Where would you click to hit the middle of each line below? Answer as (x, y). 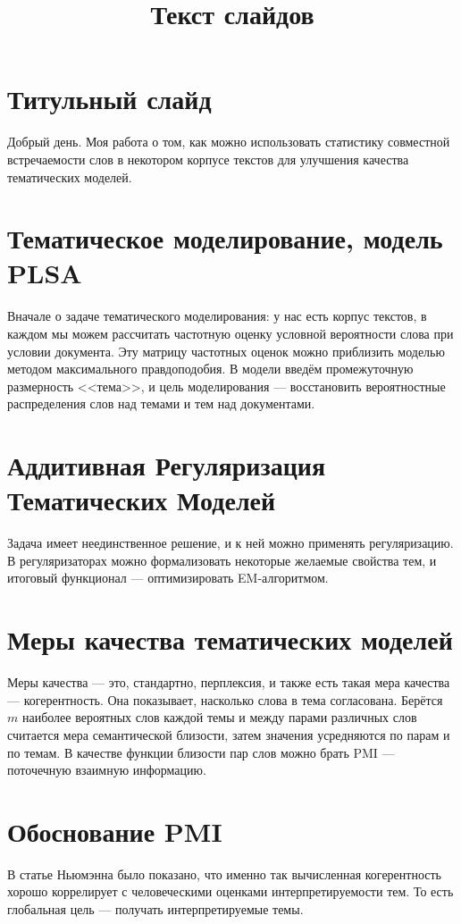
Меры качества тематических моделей (230, 639)
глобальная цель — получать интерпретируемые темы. (155, 909)
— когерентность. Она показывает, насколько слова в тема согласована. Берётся (225, 699)
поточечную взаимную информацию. (107, 770)
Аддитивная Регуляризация (167, 465)
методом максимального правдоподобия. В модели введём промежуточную (210, 369)
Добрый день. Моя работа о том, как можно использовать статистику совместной (229, 142)
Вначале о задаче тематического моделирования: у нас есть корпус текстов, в (217, 316)
